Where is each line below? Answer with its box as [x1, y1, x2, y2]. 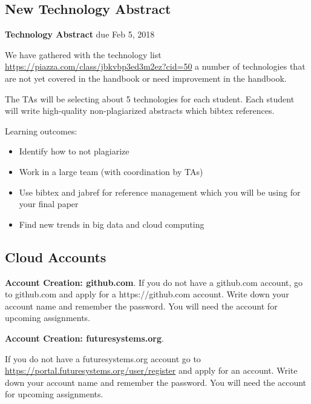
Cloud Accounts [5, 247, 106, 266]
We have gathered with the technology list [5, 48, 162, 61]
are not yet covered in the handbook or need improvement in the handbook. [5, 71, 287, 84]
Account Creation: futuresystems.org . [5, 331, 164, 344]
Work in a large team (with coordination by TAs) [19, 165, 203, 177]
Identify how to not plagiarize [19, 145, 129, 157]
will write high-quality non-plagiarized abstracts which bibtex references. [5, 104, 275, 117]
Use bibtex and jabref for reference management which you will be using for [19, 185, 301, 198]
